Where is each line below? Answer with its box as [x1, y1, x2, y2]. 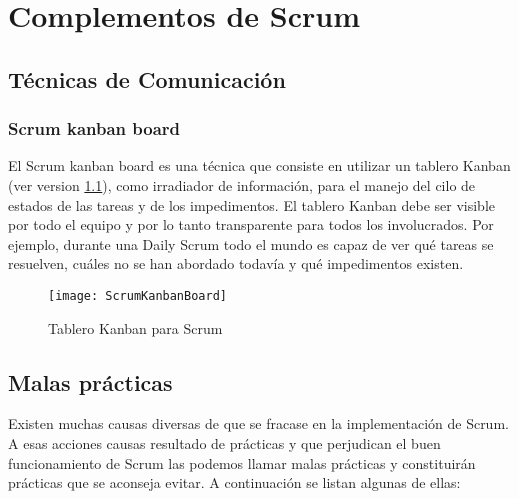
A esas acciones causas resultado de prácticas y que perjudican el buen [8, 432, 441, 453]
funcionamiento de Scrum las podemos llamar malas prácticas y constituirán [8, 452, 476, 473]
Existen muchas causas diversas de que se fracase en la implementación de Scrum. [8, 413, 509, 434]
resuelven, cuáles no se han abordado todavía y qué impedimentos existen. [8, 253, 464, 274]
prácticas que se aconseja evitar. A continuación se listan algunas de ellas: [8, 472, 461, 493]
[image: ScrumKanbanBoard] [48, 288, 227, 303]
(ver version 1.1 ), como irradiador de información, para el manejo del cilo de [8, 174, 476, 195]
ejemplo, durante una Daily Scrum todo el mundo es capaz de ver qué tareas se [8, 233, 494, 254]
